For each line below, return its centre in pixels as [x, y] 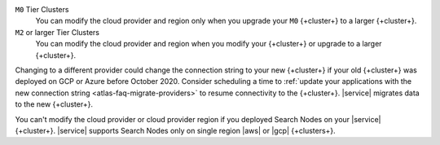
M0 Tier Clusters [42, 9]
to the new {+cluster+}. [54, 104]
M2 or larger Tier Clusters [57, 32]
